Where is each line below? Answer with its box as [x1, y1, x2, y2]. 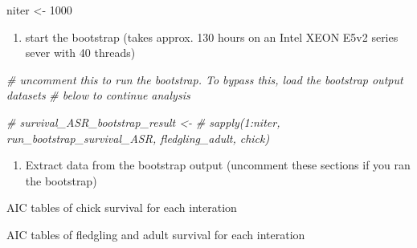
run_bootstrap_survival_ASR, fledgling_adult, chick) [6, 129, 270, 146]
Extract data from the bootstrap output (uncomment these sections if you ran [25, 157, 411, 173]
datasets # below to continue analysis [6, 87, 190, 104]
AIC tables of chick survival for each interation [6, 199, 237, 216]
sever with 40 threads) [25, 44, 136, 61]
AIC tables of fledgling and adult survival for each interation [6, 226, 305, 242]
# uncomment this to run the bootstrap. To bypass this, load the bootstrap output [6, 71, 403, 87]
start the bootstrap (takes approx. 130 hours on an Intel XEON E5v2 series [25, 28, 399, 45]
